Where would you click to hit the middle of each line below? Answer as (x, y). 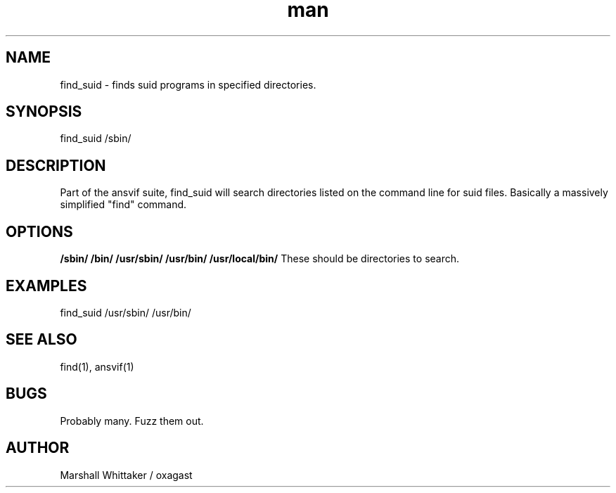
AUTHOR (38, 448)
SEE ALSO (41, 340)
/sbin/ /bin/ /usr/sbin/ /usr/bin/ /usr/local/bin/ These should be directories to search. (260, 259)
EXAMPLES (46, 286)
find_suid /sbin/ (96, 139)
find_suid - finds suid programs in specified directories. (188, 84)
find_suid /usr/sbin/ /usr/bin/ (126, 312)
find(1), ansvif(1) (97, 366)
